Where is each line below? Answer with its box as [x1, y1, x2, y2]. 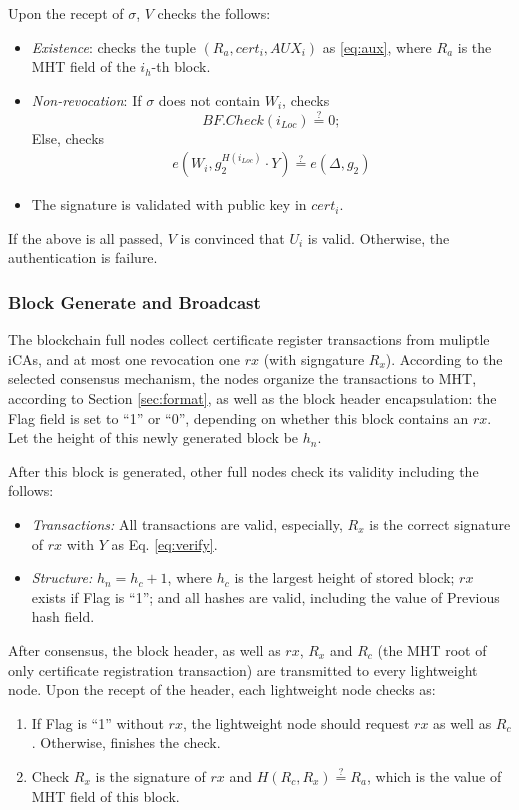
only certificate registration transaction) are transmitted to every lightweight [8, 659, 478, 680]
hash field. [31, 606, 95, 627]
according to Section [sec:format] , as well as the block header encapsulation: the [8, 388, 497, 408]
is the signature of [95, 765, 206, 786]
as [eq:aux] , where [322, 36, 432, 57]
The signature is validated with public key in [31, 194, 307, 215]
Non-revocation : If [31, 89, 142, 110]
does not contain [158, 89, 261, 110]
